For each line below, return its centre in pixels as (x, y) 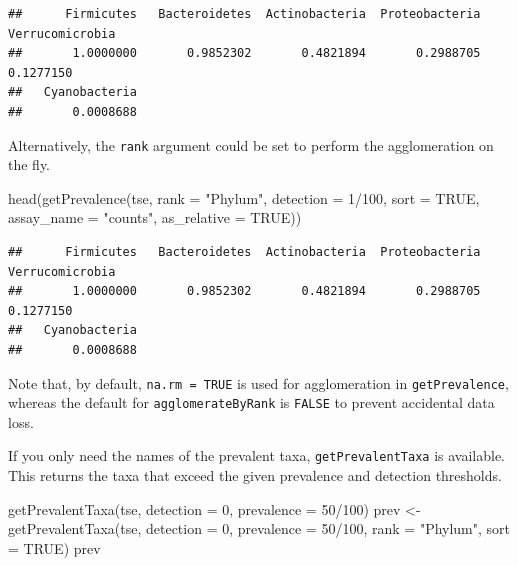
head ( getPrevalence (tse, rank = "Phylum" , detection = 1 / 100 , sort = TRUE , (244, 197)
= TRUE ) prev (54, 547)
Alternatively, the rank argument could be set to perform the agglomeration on (251, 144)
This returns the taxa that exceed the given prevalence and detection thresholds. (255, 475)
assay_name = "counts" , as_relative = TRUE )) (155, 217)
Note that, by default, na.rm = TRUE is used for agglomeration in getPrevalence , (258, 382)
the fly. (29, 164)
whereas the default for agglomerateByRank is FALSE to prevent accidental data (251, 402)
